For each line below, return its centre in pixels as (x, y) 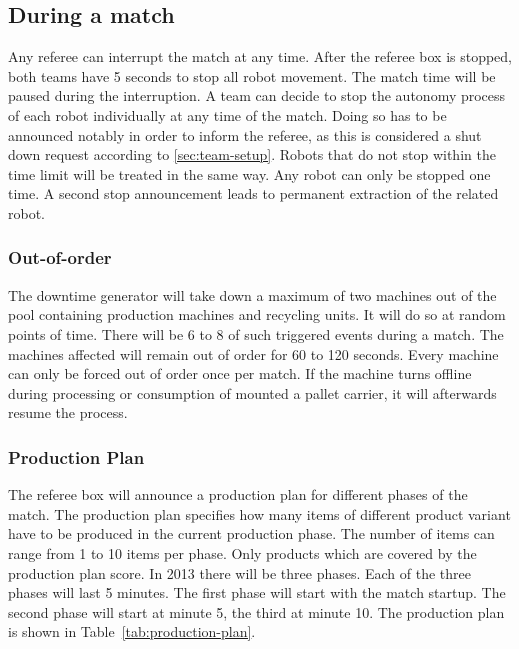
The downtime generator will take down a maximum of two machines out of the (252, 294)
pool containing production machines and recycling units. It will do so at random (257, 314)
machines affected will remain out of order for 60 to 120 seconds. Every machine (253, 353)
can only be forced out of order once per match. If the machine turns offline (240, 373)
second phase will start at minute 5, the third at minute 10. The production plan (256, 611)
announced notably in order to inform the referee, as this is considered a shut (245, 134)
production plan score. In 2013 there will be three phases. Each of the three (240, 572)
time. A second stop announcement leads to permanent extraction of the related (253, 193)
